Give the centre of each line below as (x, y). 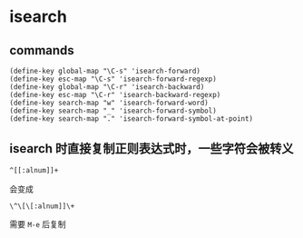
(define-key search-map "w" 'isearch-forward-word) (109, 103)
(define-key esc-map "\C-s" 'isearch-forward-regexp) (113, 79)
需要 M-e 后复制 (38, 223)
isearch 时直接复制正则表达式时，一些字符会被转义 (151, 149)
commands (42, 50)
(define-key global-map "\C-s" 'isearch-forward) (105, 71)
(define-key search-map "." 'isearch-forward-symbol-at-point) (132, 119)
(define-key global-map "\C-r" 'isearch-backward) (107, 87)
